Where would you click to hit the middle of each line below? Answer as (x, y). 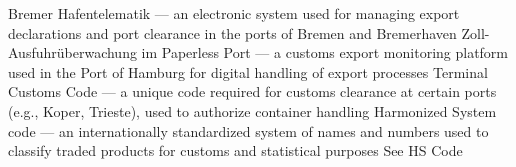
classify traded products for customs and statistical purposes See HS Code (235, 150)
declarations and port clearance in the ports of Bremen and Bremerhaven (232, 32)
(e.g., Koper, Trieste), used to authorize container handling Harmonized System (252, 110)
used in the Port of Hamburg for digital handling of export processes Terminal (248, 71)
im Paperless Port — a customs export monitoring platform (325, 52)
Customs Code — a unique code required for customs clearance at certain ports (252, 91)
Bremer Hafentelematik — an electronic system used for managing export (234, 13)
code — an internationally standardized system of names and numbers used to (248, 130)
